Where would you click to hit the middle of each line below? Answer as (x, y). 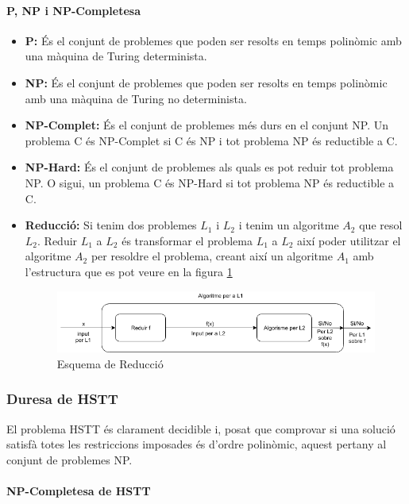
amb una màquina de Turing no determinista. (136, 98)
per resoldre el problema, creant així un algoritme (212, 256)
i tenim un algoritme (289, 225)
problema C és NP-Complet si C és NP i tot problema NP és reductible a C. (211, 140)
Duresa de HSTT (62, 399)
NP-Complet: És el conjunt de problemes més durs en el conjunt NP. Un (206, 125)
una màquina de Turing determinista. (116, 56)
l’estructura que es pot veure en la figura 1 (129, 271)
